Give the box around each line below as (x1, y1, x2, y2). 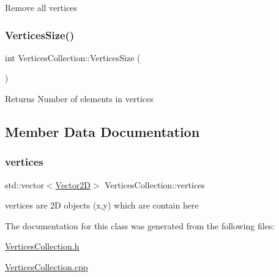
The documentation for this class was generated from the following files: (5, 219, 275, 232)
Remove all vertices (5, 1, 78, 13)
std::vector (5, 178, 44, 191)
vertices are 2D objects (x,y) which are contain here (5, 199, 199, 212)
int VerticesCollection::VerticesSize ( (5, 51, 141, 64)
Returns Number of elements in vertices (5, 92, 154, 105)
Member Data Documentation (5, 122, 200, 141)
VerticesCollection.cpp (5, 260, 88, 273)
